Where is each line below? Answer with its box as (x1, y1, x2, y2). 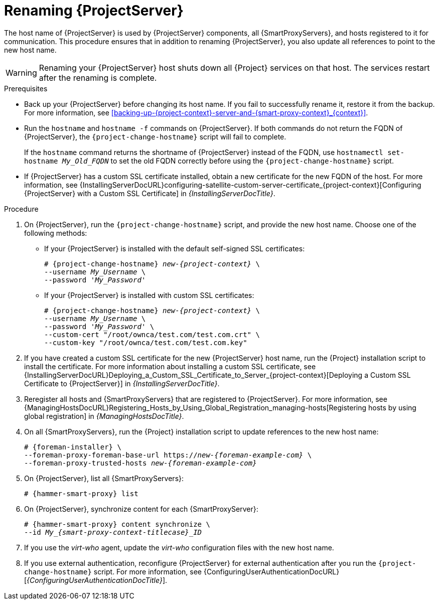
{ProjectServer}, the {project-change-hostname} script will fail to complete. (24, 132, 286, 141)
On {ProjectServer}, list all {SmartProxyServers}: (24, 474, 184, 483)
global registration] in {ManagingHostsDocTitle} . (24, 411, 184, 420)
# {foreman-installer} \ (24, 442, 121, 451)
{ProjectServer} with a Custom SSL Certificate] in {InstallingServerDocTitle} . (24, 189, 275, 198)
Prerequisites (4, 84, 48, 93)
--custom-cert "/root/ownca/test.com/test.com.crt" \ (44, 330, 260, 339)
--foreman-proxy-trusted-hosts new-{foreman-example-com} (24, 459, 257, 467)
